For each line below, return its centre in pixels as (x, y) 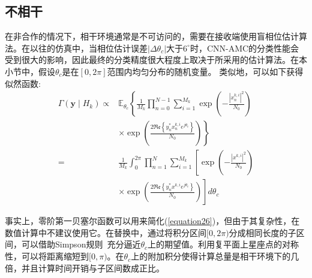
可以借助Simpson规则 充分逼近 (81, 244)
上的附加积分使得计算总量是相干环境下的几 (215, 256)
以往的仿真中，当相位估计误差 (88, 48)
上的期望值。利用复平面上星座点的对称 (223, 244)
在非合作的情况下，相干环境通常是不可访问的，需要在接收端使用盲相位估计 (152, 36)
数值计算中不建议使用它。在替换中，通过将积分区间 (106, 232)
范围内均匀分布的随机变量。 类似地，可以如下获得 (205, 71)
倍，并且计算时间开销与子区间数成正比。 (85, 268)
